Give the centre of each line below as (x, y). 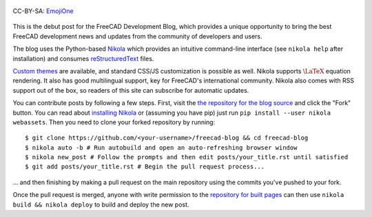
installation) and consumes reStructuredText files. (83, 58)
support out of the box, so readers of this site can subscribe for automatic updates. (131, 90)
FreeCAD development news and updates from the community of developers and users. (137, 36)
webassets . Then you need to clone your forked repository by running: (114, 122)
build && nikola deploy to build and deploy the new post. (101, 204)
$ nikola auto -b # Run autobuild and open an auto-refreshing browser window (161, 147)
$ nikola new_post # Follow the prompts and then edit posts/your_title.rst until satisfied (187, 157)
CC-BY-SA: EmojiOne (43, 11)
